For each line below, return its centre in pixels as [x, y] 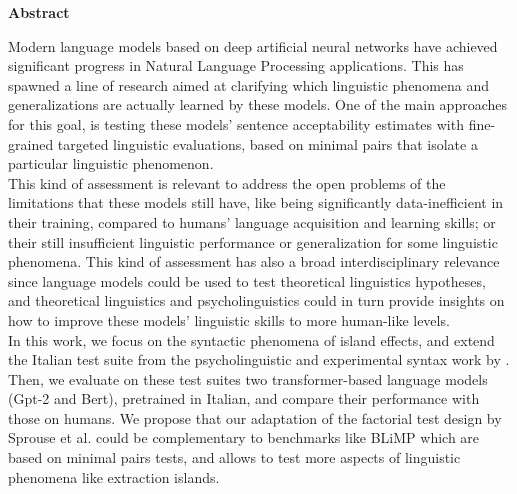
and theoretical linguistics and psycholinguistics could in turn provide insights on [256, 300]
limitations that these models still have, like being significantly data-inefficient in [256, 202]
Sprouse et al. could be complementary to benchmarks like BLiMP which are [244, 437]
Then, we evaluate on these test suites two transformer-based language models [248, 378]
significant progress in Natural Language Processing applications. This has [236, 65]
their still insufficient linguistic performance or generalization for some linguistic [253, 241]
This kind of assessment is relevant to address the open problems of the [227, 182]
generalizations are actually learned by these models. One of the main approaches [257, 104]
